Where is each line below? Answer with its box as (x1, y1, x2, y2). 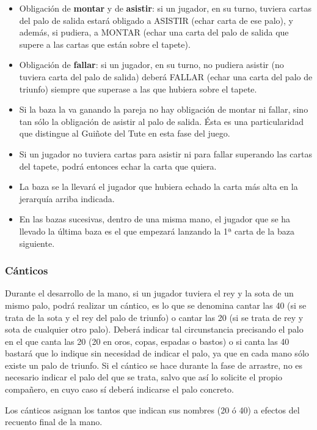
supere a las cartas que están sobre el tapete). (19, 37, 191, 50)
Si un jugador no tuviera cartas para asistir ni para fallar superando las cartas (19, 147, 313, 160)
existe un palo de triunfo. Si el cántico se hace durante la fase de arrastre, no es (5, 358, 303, 371)
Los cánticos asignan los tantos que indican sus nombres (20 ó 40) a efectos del (5, 403, 300, 416)
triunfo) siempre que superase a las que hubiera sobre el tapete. (19, 82, 257, 95)
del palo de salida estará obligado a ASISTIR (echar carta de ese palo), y (19, 13, 293, 26)
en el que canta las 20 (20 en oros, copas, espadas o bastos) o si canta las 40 (5, 334, 290, 347)
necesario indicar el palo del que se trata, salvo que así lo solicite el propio (5, 371, 282, 383)
